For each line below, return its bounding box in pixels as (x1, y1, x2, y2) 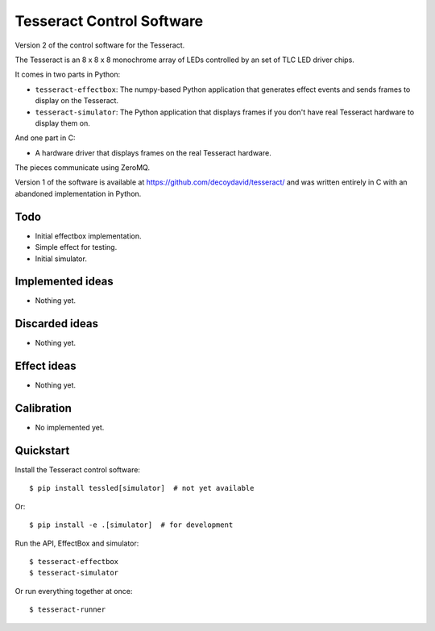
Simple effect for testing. (35, 243, 118, 252)
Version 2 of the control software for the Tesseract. (14, 40, 185, 50)
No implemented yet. (35, 423, 105, 433)
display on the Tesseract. (35, 96, 119, 106)
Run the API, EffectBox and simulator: (14, 538, 139, 548)
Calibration (14, 401, 72, 415)
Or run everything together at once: (14, 586, 133, 596)
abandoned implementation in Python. (14, 189, 142, 198)
